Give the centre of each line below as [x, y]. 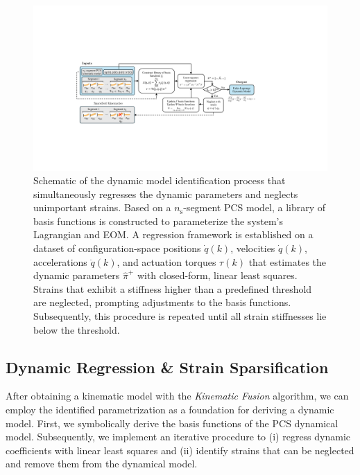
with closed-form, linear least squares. [217, 275]
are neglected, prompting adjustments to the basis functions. [162, 302]
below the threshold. [77, 329]
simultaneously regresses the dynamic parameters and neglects [166, 194]
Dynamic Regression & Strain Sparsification [167, 367]
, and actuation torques [166, 261]
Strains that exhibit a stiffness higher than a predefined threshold [173, 288]
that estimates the [288, 261]
